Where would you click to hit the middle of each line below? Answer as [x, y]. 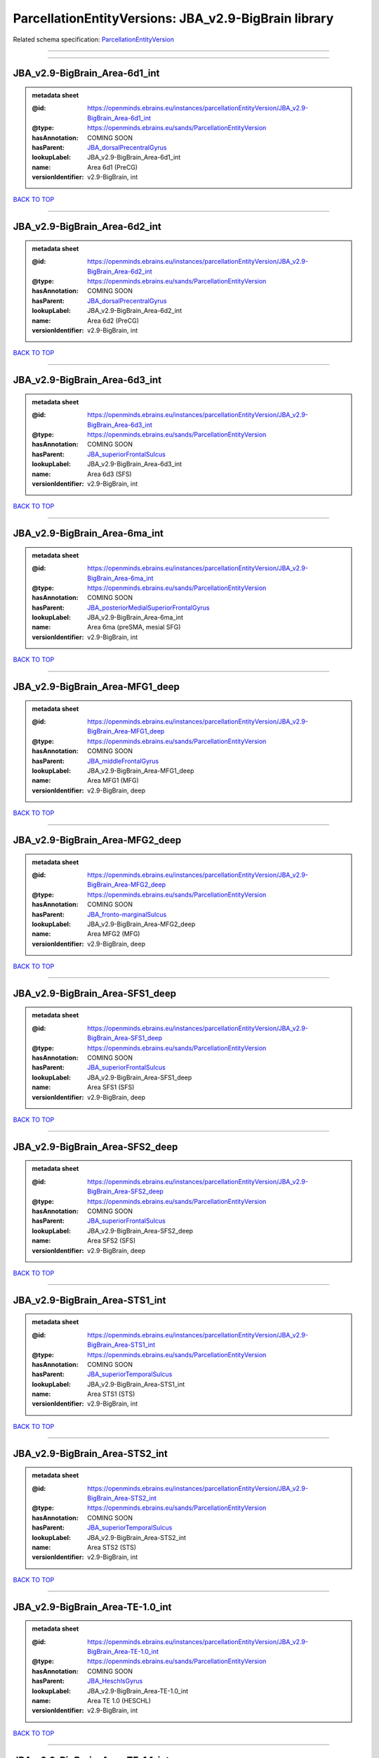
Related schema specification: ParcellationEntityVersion [94, 39]
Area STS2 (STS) [112, 1547]
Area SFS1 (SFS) [111, 1087]
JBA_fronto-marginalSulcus [127, 914]
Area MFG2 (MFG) [114, 934]
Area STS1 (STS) [111, 1394]
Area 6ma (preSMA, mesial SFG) [134, 627]
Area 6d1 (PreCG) [113, 167]
